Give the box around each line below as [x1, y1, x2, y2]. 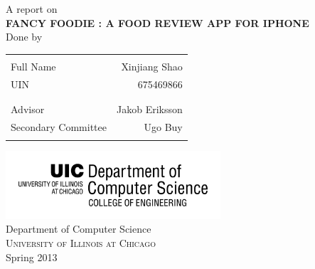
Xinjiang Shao [121, 58, 183, 73]
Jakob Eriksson [116, 101, 183, 116]
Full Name [11, 58, 56, 73]
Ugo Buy [144, 119, 183, 134]
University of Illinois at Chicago [6, 236, 156, 250]
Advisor [11, 101, 45, 116]
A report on [6, 1, 58, 16]
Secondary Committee [11, 119, 107, 134]
